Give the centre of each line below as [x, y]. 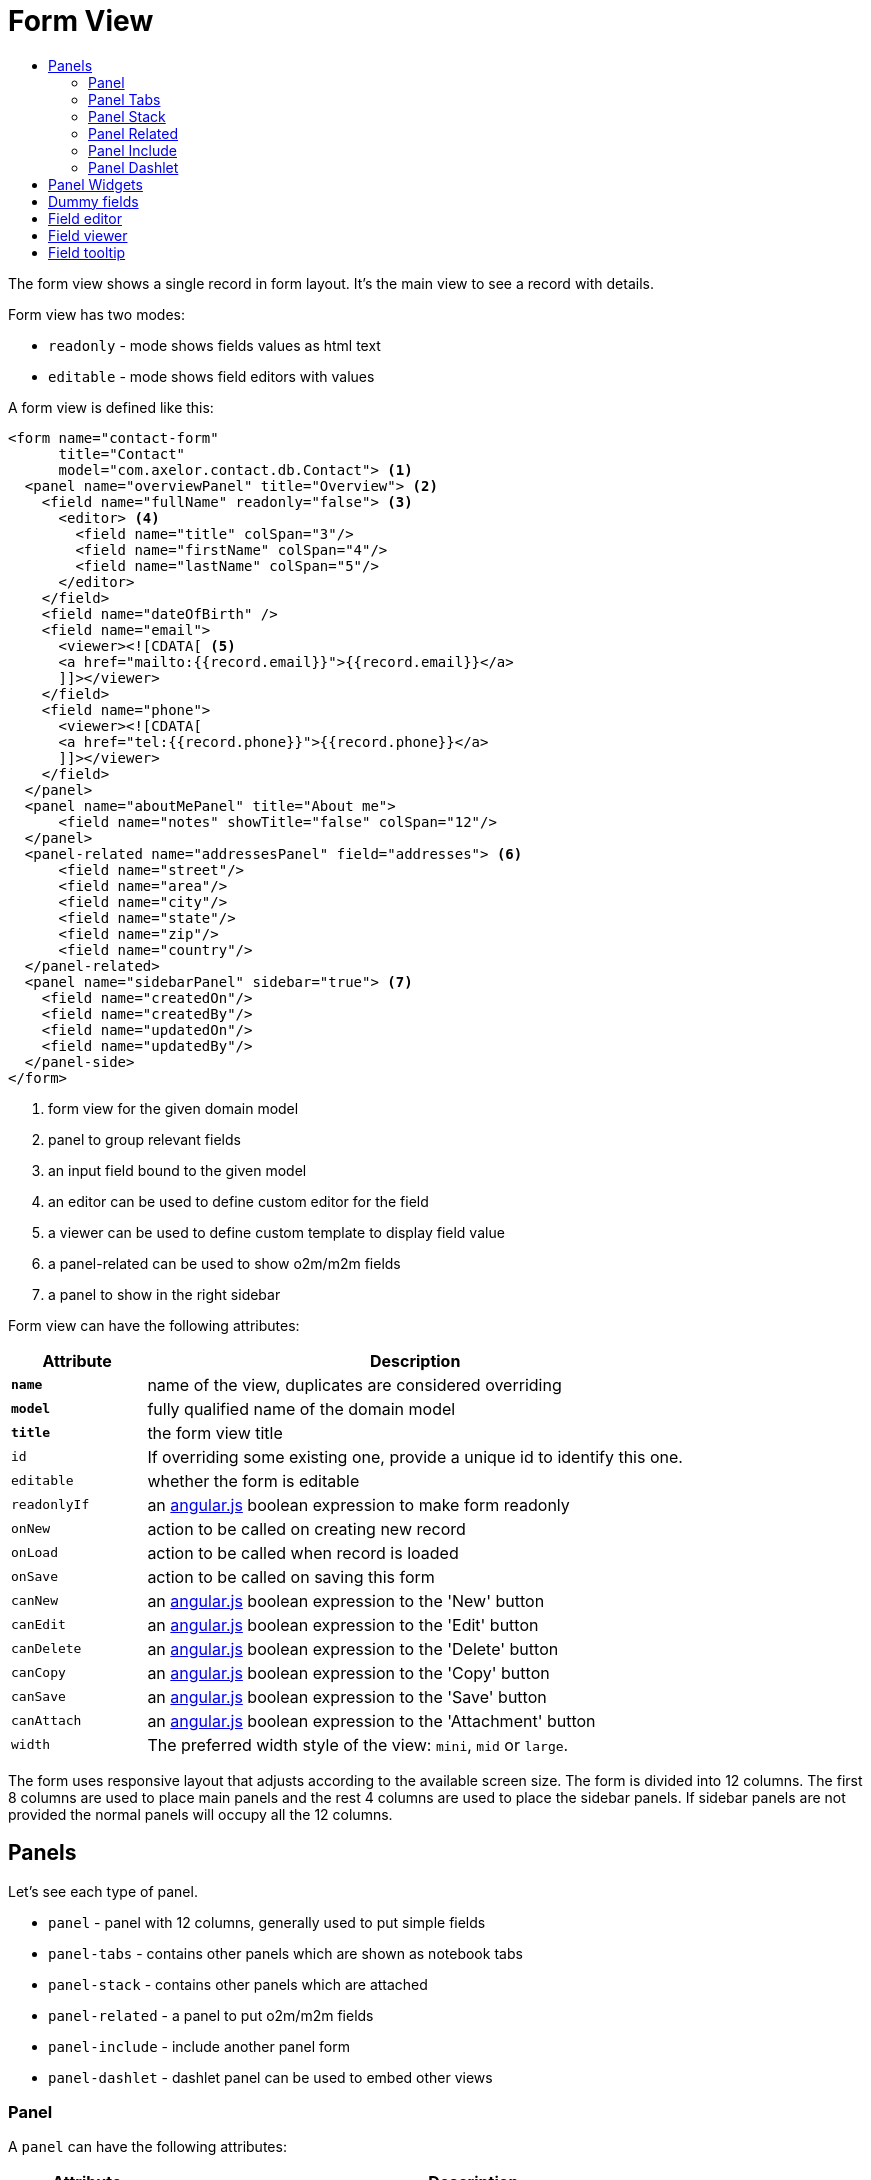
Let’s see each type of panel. [103, 1891]
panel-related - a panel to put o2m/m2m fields [211, 2015]
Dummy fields [93, 201]
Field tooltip [87, 252]
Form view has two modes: [96, 314]
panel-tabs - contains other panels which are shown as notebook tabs [285, 1953]
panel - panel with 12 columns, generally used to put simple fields [267, 1922]
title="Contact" [122, 453]
